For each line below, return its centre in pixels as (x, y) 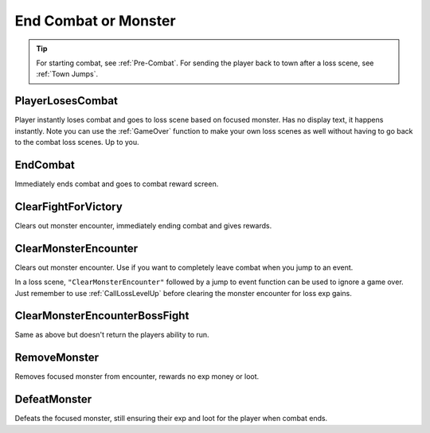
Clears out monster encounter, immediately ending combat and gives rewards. (143, 225)
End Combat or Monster (95, 21)
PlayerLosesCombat (66, 101)
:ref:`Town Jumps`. (67, 74)
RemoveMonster (57, 358)
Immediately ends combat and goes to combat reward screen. (117, 184)
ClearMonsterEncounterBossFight (102, 316)
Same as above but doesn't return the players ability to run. (112, 335)
